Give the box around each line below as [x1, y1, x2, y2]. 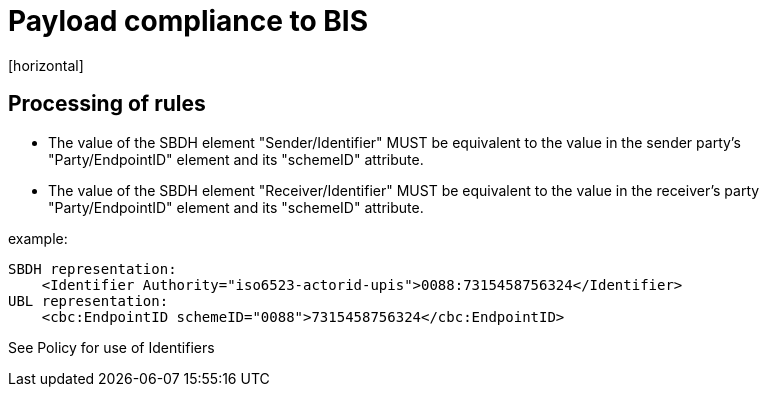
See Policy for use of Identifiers [8, 338, 215, 356]
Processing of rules [8, 91, 206, 117]
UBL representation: [8, 292, 169, 309]
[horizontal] [8, 56, 84, 74]
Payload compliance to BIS [8, 4, 369, 38]
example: [8, 229, 68, 247]
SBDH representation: [8, 260, 177, 277]
